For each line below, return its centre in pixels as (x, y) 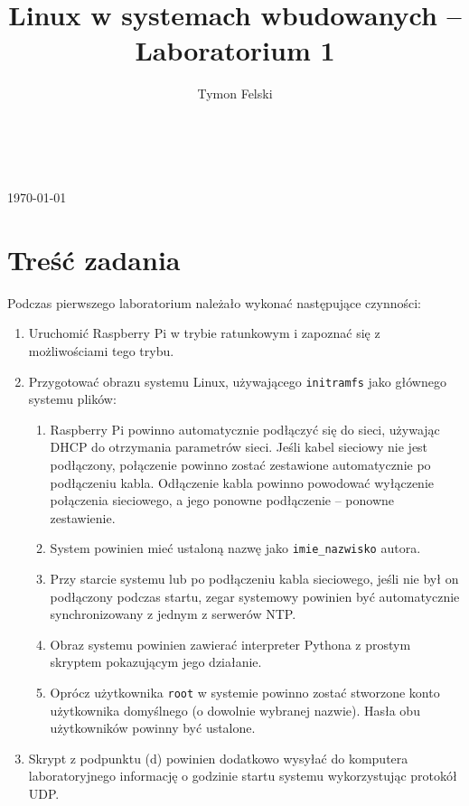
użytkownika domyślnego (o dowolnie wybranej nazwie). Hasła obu (235, 710)
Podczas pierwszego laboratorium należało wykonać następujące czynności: (214, 302)
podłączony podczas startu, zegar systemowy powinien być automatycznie (255, 596)
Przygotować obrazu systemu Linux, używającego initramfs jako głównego (237, 381)
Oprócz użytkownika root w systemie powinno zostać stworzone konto (245, 693)
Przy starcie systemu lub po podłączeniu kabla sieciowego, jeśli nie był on (254, 579)
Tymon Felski (235, 94)
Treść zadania (94, 259)
